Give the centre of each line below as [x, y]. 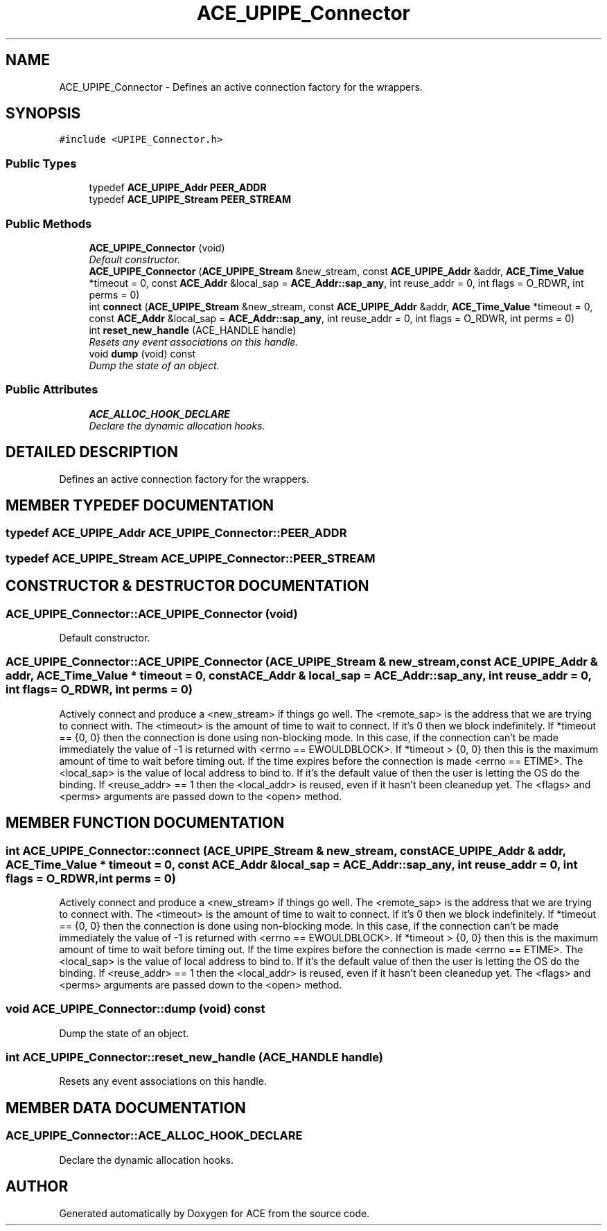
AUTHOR [37, 1187]
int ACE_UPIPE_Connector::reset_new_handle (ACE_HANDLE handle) [194, 1057]
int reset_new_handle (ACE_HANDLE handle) [193, 330]
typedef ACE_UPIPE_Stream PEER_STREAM [190, 200]
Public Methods [49, 223]
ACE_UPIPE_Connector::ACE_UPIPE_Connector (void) [152, 613]
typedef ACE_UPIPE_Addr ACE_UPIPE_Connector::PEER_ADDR [176, 533]
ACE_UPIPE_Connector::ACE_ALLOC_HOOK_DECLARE [154, 1136]
